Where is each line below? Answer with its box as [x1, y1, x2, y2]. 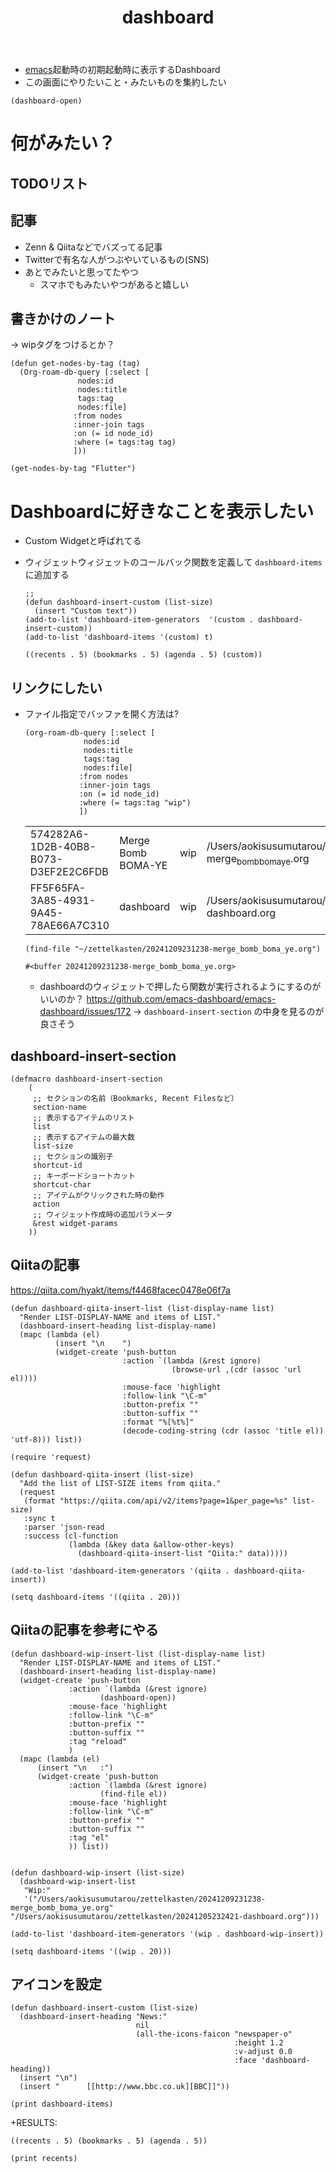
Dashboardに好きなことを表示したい [10, 500, 315, 523]
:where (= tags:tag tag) [73, 437, 177, 448]
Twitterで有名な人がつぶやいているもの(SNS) [24, 253, 210, 265]
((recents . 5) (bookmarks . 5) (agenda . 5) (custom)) [24, 650, 263, 660]
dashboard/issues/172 [39, 1006, 132, 1018]
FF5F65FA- [29, 881, 87, 895]
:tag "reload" [68, 1736, 128, 1746]
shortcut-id [32, 1160, 83, 1170]
